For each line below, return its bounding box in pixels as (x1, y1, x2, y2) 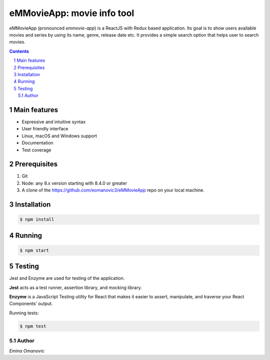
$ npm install (19, 217, 54, 223)
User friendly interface (21, 126, 68, 132)
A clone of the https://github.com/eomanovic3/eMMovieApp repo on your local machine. (21, 187, 205, 193)
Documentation (21, 140, 53, 146)
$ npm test (19, 323, 46, 329)
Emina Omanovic (9, 347, 45, 353)
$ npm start (19, 247, 49, 253)
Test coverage (21, 147, 51, 153)
